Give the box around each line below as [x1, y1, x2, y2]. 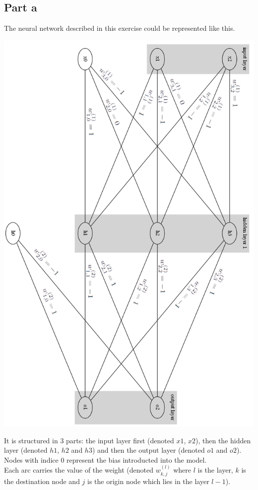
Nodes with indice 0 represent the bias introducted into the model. [4, 454, 207, 465]
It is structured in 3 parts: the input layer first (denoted [4, 435, 174, 445]
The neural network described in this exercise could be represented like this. [4, 23, 235, 33]
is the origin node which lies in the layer [87, 476, 209, 486]
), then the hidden [195, 435, 251, 445]
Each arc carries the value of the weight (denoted [4, 465, 153, 475]
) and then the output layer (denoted [92, 445, 205, 455]
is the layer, [197, 465, 233, 475]
